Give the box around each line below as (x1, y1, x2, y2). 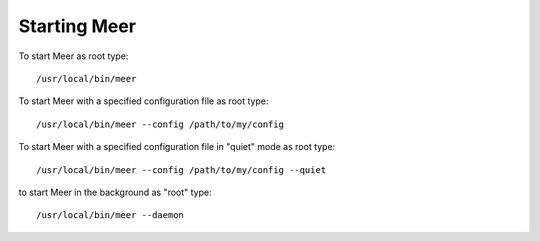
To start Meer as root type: (18, 50, 129, 62)
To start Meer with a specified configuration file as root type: (18, 95, 269, 107)
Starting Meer (18, 15, 137, 37)
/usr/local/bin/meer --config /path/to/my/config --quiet (36, 164, 327, 175)
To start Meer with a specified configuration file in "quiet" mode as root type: (18, 141, 336, 153)
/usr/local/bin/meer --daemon (36, 210, 185, 221)
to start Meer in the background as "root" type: (18, 186, 212, 198)
